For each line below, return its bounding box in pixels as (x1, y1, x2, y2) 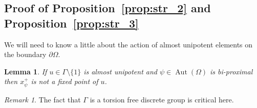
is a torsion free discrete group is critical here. (90, 94, 234, 104)
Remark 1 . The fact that (4, 94, 81, 104)
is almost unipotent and (83, 66, 158, 76)
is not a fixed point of (31, 76, 98, 87)
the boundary (4, 49, 47, 60)
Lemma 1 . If (4, 66, 47, 76)
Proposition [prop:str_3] (4, 15, 139, 31)
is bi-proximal (210, 66, 253, 76)
